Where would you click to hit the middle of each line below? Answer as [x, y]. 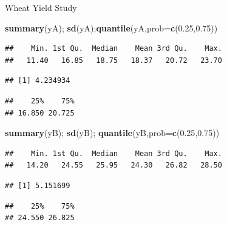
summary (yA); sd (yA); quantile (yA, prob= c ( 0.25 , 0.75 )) [111, 28]
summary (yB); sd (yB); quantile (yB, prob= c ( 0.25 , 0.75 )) [112, 133]
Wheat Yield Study [41, 7]
